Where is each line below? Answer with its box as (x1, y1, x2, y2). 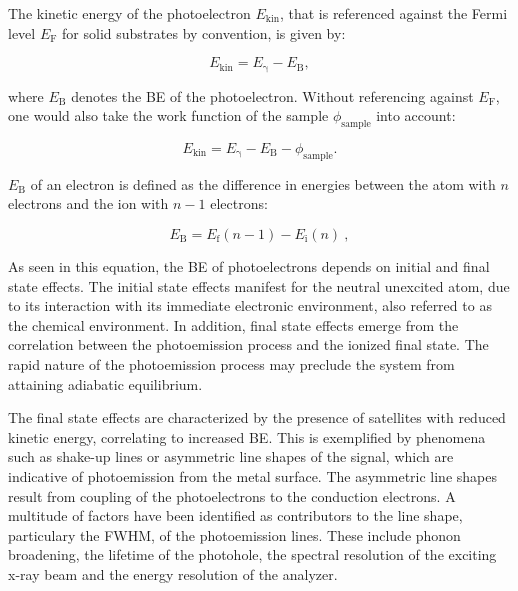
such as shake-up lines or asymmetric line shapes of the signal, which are (8, 446, 454, 467)
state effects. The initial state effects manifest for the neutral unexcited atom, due (8, 275, 510, 296)
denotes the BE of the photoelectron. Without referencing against (71, 85, 474, 106)
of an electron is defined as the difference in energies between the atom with (30, 173, 496, 194)
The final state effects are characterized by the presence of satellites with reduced (8, 407, 506, 428)
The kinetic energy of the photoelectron (8, 3, 251, 23)
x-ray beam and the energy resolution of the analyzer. (8, 563, 338, 584)
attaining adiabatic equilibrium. (8, 373, 203, 394)
